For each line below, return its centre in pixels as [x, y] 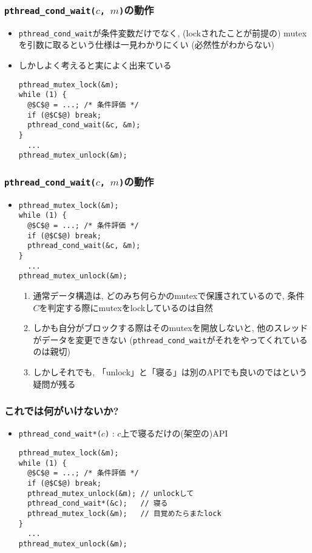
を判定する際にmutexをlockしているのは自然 [126, 307]
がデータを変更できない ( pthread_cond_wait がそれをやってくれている [170, 339]
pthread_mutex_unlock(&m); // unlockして [111, 493]
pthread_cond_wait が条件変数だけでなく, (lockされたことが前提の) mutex [163, 32]
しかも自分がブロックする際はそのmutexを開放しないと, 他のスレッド [171, 328]
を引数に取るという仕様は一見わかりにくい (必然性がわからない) [147, 45]
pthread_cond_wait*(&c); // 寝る [98, 504]
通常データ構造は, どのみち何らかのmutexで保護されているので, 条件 [169, 295]
